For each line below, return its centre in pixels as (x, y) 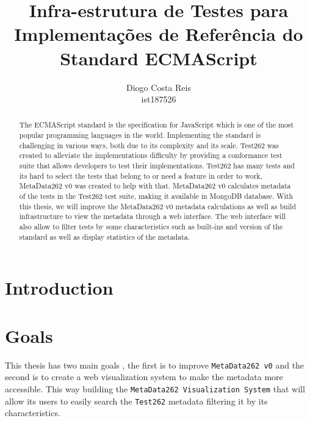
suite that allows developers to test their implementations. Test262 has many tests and (157, 166)
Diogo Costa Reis (159, 87)
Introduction (59, 288)
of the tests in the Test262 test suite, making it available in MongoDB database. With (156, 196)
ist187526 (159, 99)
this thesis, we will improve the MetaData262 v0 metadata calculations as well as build (157, 206)
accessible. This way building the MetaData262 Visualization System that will (155, 388)
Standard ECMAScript (159, 58)
